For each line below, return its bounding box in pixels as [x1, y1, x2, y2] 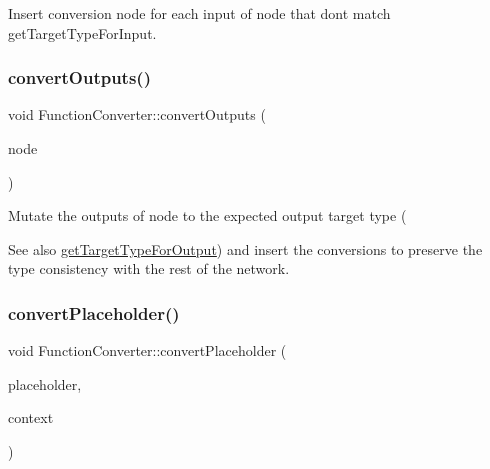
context [8, 407, 54, 428]
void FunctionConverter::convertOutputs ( [8, 104, 266, 125]
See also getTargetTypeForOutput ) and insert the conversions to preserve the [8, 238, 483, 259]
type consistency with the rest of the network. [8, 258, 290, 279]
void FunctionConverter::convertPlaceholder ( [8, 340, 287, 361]
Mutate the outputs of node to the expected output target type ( [8, 205, 407, 226]
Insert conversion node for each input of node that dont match [8, 3, 391, 23]
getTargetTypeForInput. [8, 22, 157, 43]
